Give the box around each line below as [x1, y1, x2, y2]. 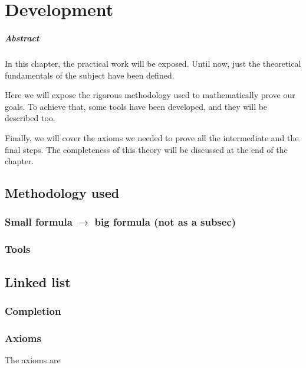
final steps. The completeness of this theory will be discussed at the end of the [5, 143, 288, 155]
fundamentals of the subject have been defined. [5, 69, 175, 81]
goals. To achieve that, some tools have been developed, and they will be [5, 100, 268, 112]
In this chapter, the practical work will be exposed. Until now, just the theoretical [5, 57, 301, 69]
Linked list [5, 272, 71, 291]
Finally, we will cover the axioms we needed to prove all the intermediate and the [5, 131, 299, 144]
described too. [5, 112, 55, 124]
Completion [5, 303, 61, 318]
